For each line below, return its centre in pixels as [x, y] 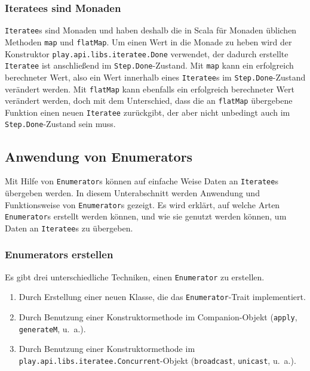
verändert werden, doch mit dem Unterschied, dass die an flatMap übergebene [149, 101]
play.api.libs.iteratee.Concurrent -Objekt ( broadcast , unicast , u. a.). [157, 360]
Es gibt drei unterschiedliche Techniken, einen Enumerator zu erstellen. [135, 276]
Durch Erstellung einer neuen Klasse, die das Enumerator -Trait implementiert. [162, 297]
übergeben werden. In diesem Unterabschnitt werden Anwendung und [132, 192]
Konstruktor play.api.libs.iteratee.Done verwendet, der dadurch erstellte [147, 53]
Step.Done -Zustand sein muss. [60, 124]
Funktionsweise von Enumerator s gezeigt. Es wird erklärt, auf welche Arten [142, 204]
